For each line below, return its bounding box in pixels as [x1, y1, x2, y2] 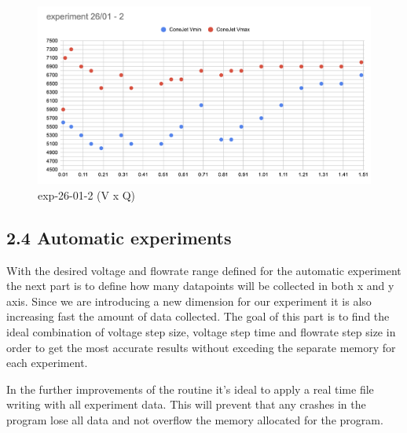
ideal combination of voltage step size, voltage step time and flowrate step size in [6, 324, 396, 340]
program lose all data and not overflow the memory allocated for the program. [6, 412, 383, 428]
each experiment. [6, 354, 88, 371]
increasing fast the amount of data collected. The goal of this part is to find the [6, 308, 390, 325]
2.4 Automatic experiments [6, 225, 232, 249]
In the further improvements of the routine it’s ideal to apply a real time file [6, 380, 374, 397]
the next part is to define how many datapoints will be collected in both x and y [6, 277, 394, 294]
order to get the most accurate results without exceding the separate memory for [6, 339, 396, 355]
